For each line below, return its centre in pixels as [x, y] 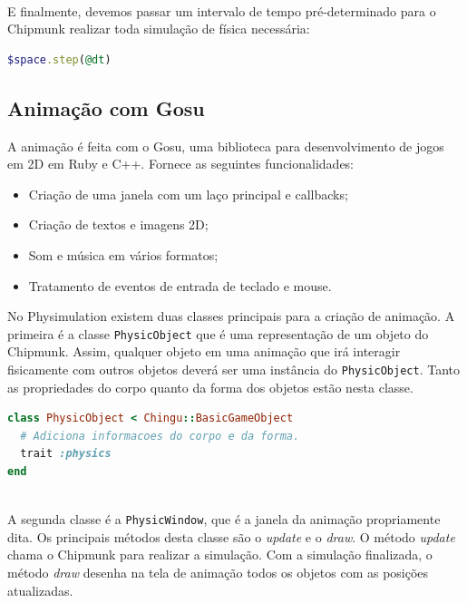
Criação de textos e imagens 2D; [118, 224]
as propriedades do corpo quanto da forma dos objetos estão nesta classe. [210, 387]
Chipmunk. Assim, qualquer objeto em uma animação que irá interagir [204, 351]
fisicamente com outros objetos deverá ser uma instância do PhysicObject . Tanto [233, 369]
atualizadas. [40, 590]
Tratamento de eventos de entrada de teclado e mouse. [180, 285]
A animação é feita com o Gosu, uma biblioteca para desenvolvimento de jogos [226, 146]
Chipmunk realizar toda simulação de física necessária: [159, 29]
